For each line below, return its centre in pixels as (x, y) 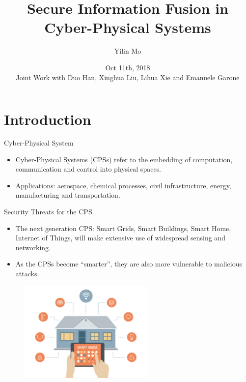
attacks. (27, 273)
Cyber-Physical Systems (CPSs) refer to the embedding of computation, (124, 159)
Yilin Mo (128, 51)
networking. (33, 247)
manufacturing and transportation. (68, 195)
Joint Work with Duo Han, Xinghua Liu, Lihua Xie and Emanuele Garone (128, 77)
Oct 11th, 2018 (128, 67)
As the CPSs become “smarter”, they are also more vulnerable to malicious (129, 264)
